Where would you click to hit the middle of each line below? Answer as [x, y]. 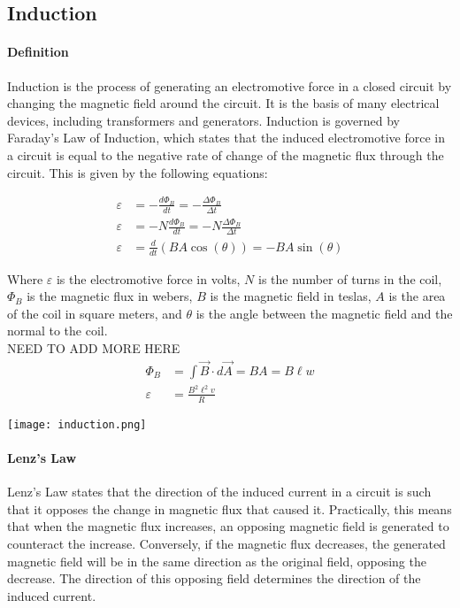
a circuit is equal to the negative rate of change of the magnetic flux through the [226, 154]
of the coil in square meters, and [95, 313]
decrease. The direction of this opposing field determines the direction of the [214, 578]
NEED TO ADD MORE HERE [94, 348]
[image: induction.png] [77, 424]
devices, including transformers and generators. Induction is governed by [203, 120]
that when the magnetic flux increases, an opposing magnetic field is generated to [228, 526]
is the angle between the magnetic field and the [324, 313]
